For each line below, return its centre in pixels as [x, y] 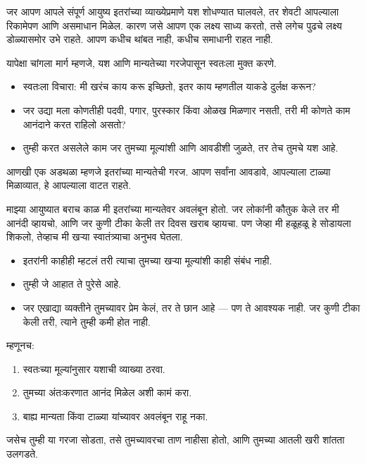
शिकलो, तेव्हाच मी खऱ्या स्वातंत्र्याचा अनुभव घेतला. [95, 237]
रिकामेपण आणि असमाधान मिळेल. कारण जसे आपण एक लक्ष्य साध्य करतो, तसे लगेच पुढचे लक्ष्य [174, 25]
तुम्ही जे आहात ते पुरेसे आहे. [72, 284]
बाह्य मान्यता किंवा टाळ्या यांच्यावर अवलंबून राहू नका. [115, 416]
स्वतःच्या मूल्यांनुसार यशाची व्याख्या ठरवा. [94, 368]
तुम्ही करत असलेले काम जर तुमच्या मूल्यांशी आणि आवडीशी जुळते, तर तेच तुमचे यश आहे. [181, 148]
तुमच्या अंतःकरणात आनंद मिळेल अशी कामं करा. [107, 392]
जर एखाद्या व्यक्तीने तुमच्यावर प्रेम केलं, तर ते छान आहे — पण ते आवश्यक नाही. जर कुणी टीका [191, 307]
